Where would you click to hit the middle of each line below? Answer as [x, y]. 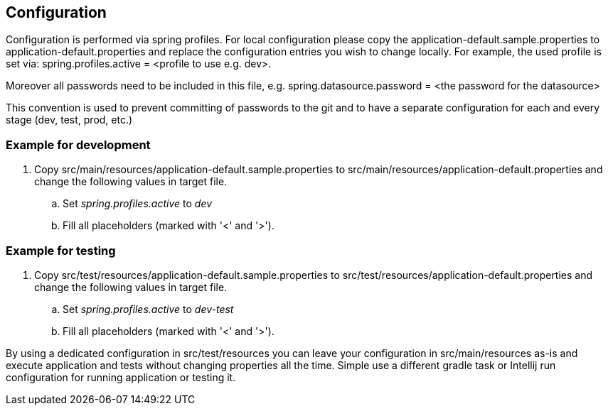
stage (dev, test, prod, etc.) [69, 120]
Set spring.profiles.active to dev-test [148, 309]
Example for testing [61, 250]
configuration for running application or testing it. [121, 377]
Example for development [78, 144]
